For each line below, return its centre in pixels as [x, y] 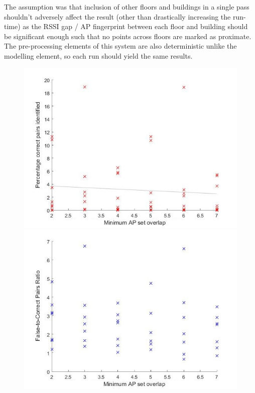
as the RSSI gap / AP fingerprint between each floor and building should [135, 26]
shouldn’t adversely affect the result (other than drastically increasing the [117, 16]
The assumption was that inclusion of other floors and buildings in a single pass [127, 7]
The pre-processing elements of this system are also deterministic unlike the [120, 46]
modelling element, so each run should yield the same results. [98, 55]
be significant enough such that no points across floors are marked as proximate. [128, 36]
